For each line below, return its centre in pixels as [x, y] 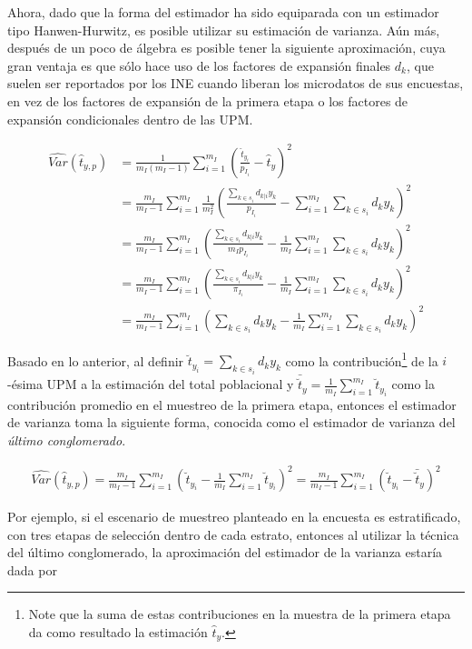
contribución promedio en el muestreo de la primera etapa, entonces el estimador [232, 404]
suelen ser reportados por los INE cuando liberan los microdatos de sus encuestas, [236, 83]
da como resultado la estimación [118, 632]
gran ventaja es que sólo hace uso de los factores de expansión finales [199, 65]
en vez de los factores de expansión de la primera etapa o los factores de [208, 100]
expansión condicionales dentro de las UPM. [130, 119]
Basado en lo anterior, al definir [96, 360]
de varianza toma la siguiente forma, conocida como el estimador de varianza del [231, 422]
